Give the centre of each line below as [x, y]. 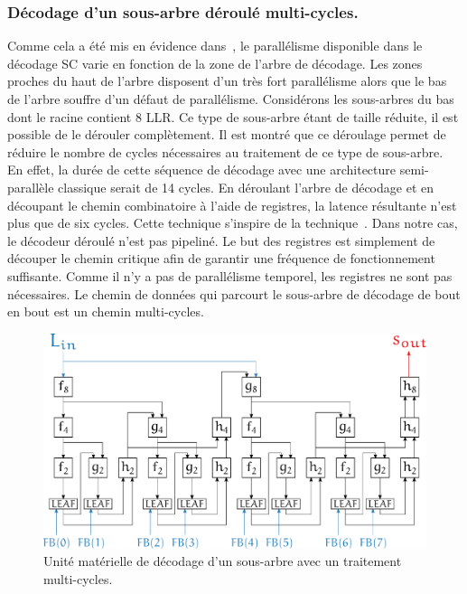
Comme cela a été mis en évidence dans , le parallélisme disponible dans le [215, 46]
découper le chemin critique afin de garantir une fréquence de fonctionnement [221, 258]
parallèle [31, 187]
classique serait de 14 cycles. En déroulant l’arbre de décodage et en [246, 187]
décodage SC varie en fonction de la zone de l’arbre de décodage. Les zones [215, 63]
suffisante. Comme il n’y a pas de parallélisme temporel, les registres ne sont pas [230, 275]
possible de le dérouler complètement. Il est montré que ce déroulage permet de [227, 134]
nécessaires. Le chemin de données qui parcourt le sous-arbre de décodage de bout [234, 293]
